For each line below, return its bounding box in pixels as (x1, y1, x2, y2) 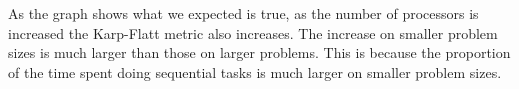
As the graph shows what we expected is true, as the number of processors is (8, 3, 479, 23)
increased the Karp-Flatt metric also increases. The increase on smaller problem (8, 22, 498, 43)
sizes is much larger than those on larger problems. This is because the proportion (8, 42, 511, 63)
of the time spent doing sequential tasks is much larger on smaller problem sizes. (8, 61, 502, 82)
